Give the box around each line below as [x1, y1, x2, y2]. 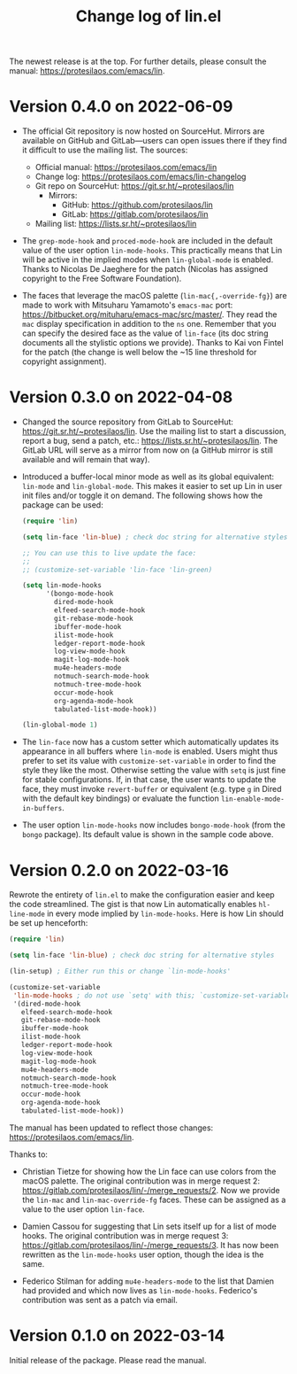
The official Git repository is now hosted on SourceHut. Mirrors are [21, 126, 265, 136]
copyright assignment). [21, 356, 107, 367]
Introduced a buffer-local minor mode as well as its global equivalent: [21, 471, 275, 482]
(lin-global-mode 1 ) [21, 720, 98, 730]
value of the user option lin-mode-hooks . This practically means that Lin [21, 245, 283, 256]
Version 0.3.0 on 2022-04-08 [9, 387, 233, 408]
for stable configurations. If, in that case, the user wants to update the [21, 774, 277, 785]
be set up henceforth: [9, 918, 88, 928]
